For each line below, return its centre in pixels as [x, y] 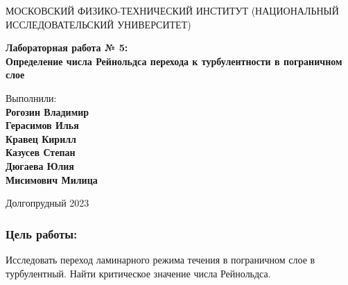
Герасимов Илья [42, 125]
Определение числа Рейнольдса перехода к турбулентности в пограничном [174, 61]
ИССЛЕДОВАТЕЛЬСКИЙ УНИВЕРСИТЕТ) [98, 24]
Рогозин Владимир [47, 111]
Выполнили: [31, 97]
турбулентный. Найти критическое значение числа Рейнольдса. [138, 273]
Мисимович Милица [52, 179]
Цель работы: [42, 233]
